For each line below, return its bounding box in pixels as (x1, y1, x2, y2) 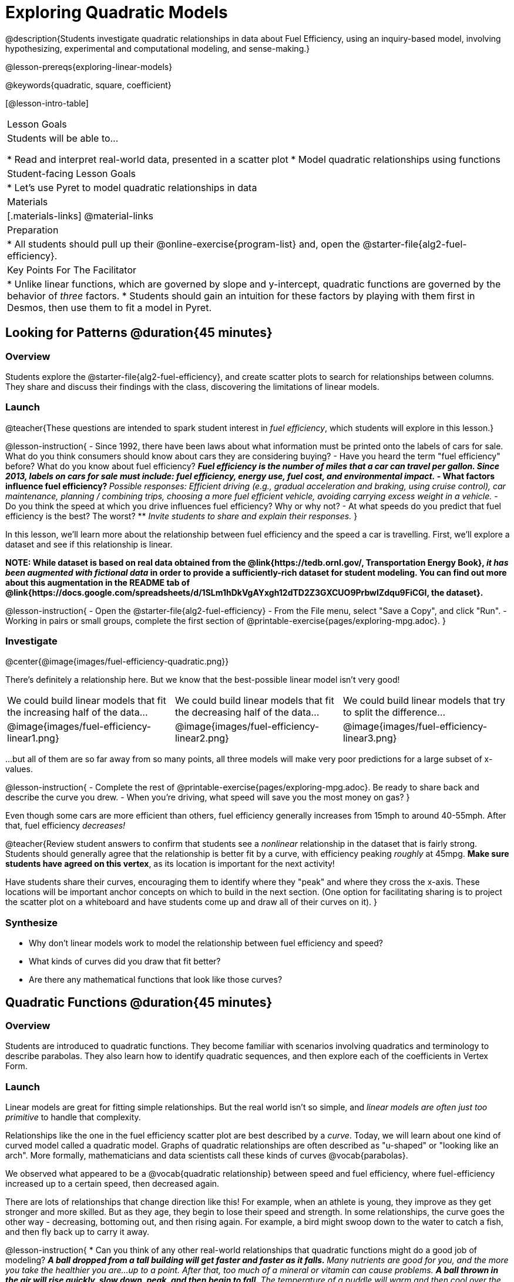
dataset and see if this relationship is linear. (5, 539, 173, 549)
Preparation (7, 223, 59, 236)
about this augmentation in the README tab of (5, 577, 190, 587)
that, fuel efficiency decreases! (5, 820, 126, 831)
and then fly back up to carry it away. (5, 1227, 150, 1237)
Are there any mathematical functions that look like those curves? (29, 974, 283, 985)
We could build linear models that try (342, 695, 506, 707)
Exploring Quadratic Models (5, 2, 228, 22)
